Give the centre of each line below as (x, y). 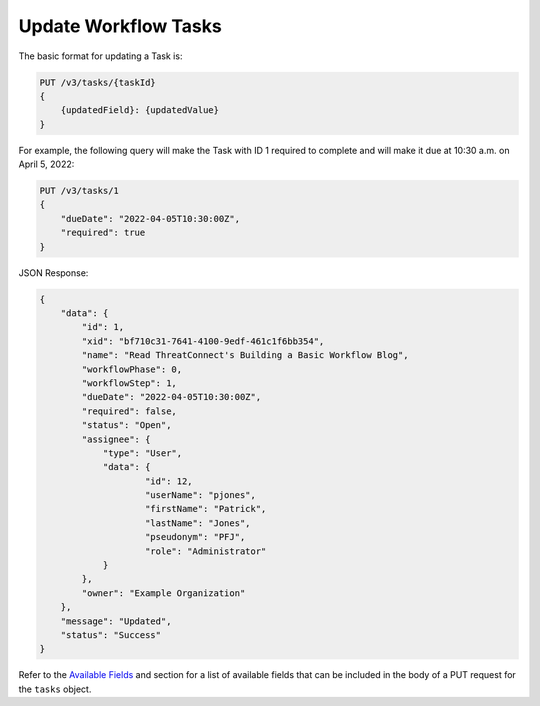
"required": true (103, 233)
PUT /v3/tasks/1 (79, 191)
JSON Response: (53, 272)
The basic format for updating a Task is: (100, 56)
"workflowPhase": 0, (132, 369)
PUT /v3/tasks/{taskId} (98, 82)
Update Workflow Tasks (120, 26)
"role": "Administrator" (206, 551)
